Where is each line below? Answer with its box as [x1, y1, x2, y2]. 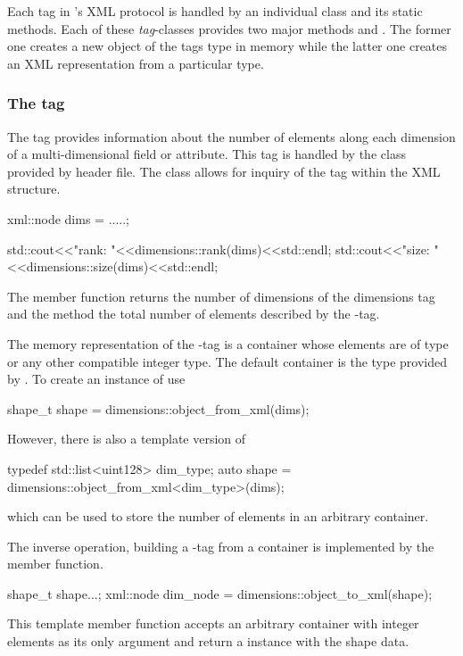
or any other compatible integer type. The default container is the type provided [7, 352, 448, 370]
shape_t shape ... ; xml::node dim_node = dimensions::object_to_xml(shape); [7, 584, 433, 602]
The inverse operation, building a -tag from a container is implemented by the [7, 536, 434, 555]
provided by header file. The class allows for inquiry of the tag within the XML [7, 162, 441, 180]
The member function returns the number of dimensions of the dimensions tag [7, 286, 435, 305]
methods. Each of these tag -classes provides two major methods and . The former [7, 19, 451, 37]
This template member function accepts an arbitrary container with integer [7, 614, 419, 633]
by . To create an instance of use [7, 370, 186, 388]
